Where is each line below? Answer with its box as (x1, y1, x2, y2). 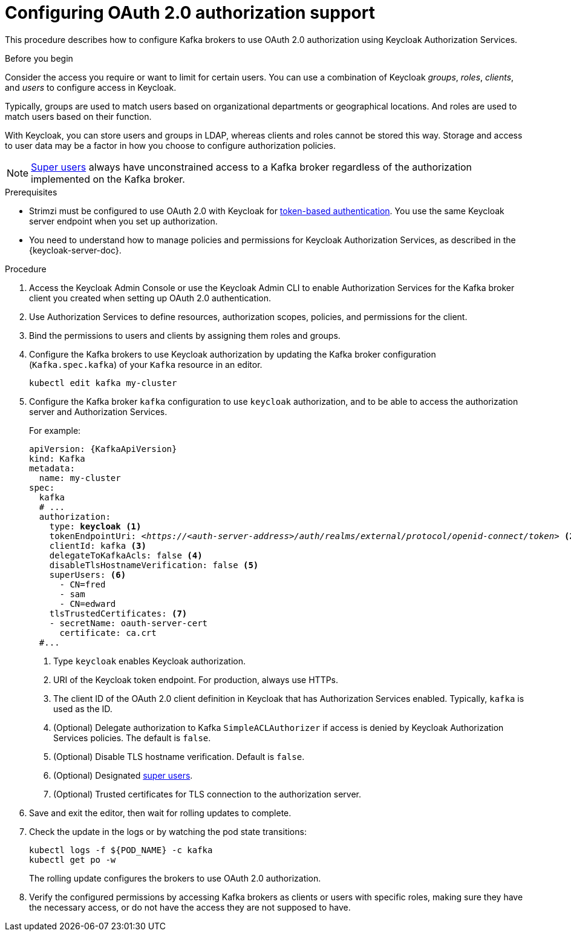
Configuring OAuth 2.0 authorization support (5, 2, 375, 23)
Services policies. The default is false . (53, 732, 211, 743)
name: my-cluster (39, 473, 121, 483)
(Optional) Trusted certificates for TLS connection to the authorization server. (53, 788, 361, 799)
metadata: (29, 463, 75, 473)
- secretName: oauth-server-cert (49, 618, 208, 628)
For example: (29, 425, 81, 436)
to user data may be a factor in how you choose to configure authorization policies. (5, 140, 336, 151)
